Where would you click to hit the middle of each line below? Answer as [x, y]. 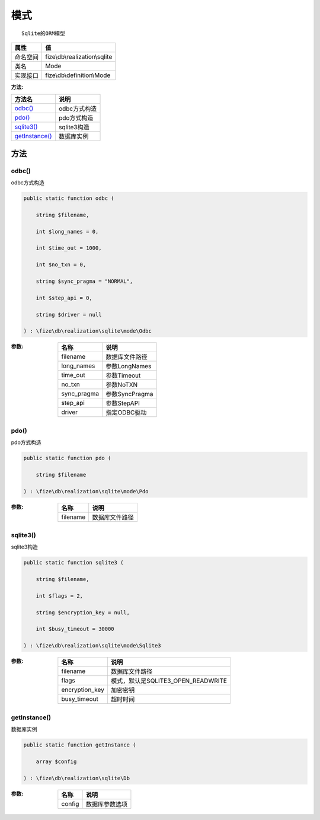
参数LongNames [129, 366]
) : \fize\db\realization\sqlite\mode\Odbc [88, 331]
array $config [56, 761]
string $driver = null [69, 315]
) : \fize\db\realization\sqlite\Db [77, 778]
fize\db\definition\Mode [78, 75]
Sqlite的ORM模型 [43, 33]
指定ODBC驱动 [126, 413]
